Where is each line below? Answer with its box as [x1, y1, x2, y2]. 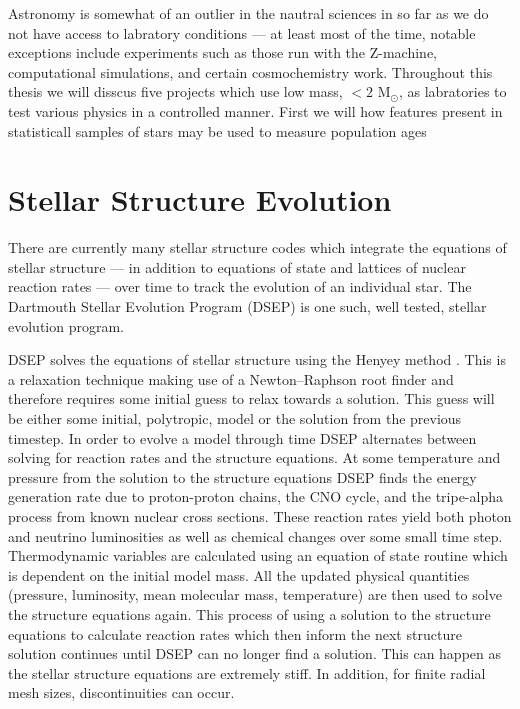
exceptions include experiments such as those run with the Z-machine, [8, 42, 437, 63]
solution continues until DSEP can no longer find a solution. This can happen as [8, 643, 502, 664]
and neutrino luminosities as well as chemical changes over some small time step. [8, 525, 503, 546]
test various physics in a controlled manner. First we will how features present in [8, 100, 503, 121]
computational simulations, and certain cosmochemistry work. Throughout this [8, 61, 493, 82]
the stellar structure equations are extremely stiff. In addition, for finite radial [8, 662, 486, 683]
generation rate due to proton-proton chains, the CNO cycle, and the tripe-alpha [8, 486, 503, 507]
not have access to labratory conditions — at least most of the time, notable [8, 22, 476, 43]
